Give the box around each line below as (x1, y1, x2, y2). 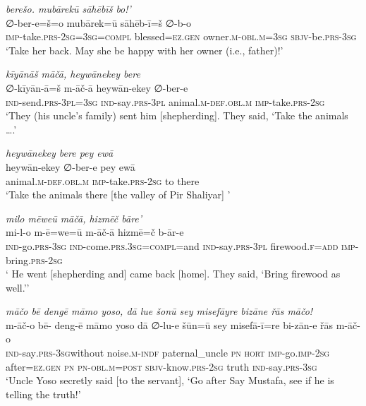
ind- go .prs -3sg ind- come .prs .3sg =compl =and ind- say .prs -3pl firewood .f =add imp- (6, 238, 359, 253)
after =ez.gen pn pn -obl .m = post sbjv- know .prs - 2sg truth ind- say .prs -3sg (6, 359, 317, 374)
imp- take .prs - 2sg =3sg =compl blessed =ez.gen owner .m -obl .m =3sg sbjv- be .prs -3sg (6, 29, 357, 44)
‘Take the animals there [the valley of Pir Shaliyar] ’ (6, 187, 231, 202)
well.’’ (6, 280, 30, 294)
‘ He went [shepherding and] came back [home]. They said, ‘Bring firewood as (6, 266, 341, 281)
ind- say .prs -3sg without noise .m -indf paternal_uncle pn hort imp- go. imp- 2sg (6, 345, 330, 360)
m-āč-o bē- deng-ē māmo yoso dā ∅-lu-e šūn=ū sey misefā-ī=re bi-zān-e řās (6, 317, 334, 332)
